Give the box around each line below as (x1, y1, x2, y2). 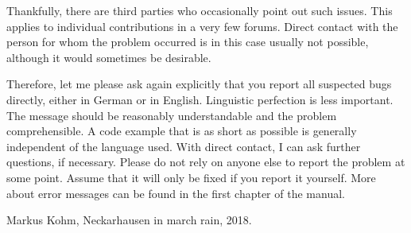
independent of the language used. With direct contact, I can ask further (6, 138, 361, 154)
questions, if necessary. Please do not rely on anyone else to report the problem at (6, 153, 405, 170)
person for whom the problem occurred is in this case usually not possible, (6, 33, 369, 50)
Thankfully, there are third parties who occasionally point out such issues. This (6, 2, 393, 18)
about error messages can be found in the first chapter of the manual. (6, 184, 345, 201)
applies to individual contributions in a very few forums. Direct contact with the (6, 17, 398, 34)
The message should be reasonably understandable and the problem (6, 107, 337, 123)
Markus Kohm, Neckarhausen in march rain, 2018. (6, 212, 252, 228)
